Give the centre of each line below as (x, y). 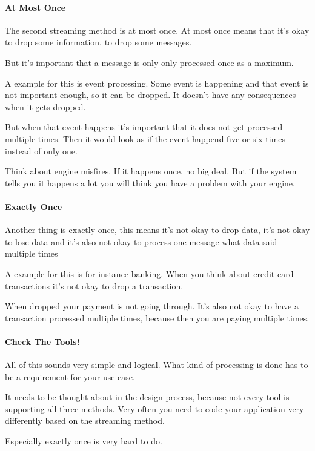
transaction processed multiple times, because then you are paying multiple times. (157, 318)
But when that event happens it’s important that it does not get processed (144, 127)
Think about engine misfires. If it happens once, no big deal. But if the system (151, 171)
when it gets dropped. (45, 106)
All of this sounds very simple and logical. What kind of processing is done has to (157, 365)
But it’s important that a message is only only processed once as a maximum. (149, 62)
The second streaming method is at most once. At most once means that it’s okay (157, 30)
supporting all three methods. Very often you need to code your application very (154, 408)
